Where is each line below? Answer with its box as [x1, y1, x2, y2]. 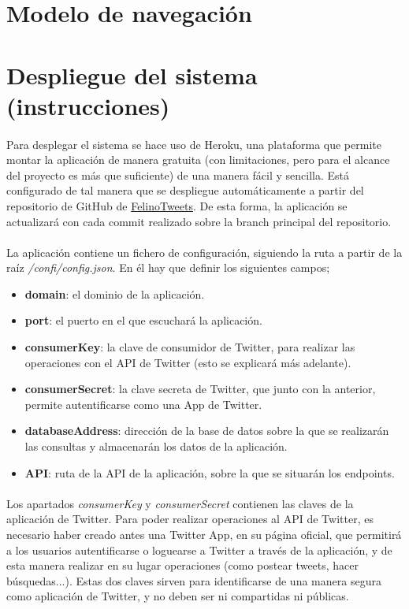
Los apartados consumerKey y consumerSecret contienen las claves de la [6, 495, 354, 511]
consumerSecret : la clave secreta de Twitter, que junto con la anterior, [24, 381, 376, 397]
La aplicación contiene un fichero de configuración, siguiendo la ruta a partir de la [6, 243, 403, 260]
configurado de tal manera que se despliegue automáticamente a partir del [6, 182, 364, 199]
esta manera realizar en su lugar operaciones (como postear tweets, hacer [6, 557, 359, 574]
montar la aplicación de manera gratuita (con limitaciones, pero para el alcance [6, 151, 390, 168]
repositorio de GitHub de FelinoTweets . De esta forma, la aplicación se [6, 197, 348, 214]
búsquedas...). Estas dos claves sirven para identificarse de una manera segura [6, 572, 381, 589]
